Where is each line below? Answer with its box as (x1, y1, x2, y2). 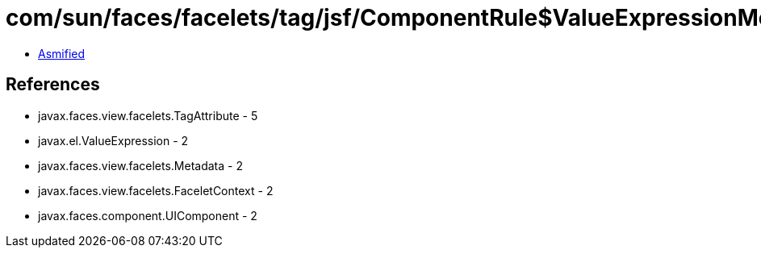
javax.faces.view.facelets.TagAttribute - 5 (38, 108, 258, 123)
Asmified (38, 46, 86, 60)
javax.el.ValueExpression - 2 (38, 133, 189, 148)
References (6, 74, 100, 95)
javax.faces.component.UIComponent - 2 (38, 208, 257, 223)
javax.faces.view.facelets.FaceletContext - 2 (38, 183, 274, 198)
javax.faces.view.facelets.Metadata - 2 (38, 158, 243, 173)
